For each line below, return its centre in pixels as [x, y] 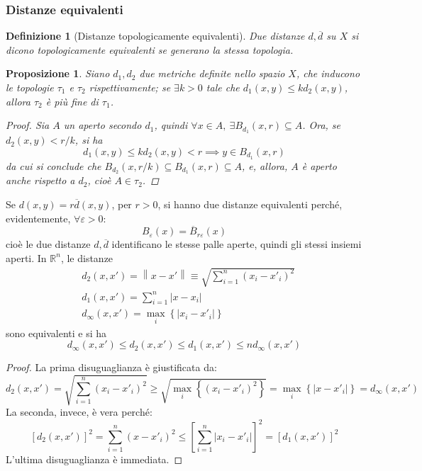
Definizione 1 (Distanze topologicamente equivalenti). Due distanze [155, 36]
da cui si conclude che [54, 165]
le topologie [30, 87]
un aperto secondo [102, 125]
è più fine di [72, 101]
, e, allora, [265, 165]
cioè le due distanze [48, 244]
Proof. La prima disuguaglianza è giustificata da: [111, 367]
